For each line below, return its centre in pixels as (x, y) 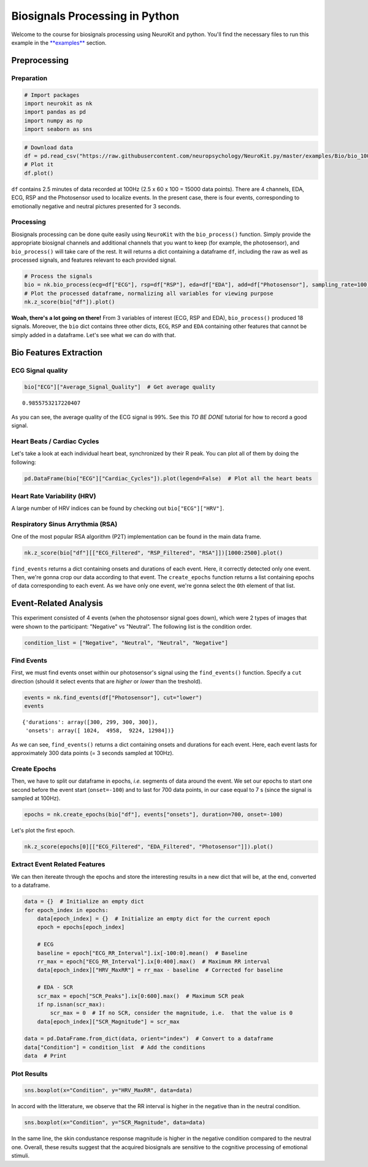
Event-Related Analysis (57, 603)
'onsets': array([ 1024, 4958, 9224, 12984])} (100, 731)
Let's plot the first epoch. (43, 831)
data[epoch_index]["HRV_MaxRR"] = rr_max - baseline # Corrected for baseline (160, 970)
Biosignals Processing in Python (95, 16)
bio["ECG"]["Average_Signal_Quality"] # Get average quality (120, 387)
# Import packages (52, 95)
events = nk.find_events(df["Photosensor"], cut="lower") (113, 698)
